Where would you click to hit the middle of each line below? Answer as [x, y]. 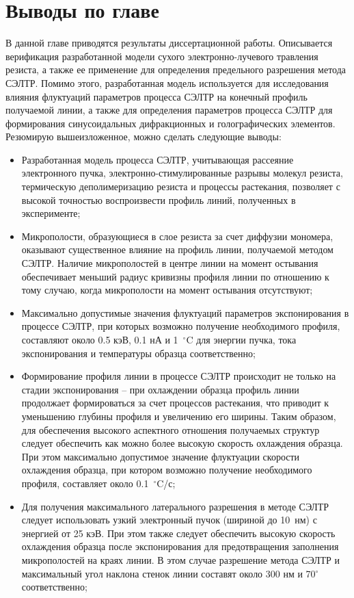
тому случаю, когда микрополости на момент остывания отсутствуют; [167, 290]
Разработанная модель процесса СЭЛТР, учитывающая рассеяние [158, 159]
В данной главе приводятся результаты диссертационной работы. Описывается [169, 43]
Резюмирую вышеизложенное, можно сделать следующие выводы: [144, 136]
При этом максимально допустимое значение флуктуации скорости [161, 456]
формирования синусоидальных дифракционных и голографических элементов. [171, 123]
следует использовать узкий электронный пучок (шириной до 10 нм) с [169, 520]
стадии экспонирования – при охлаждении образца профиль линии [160, 389]
